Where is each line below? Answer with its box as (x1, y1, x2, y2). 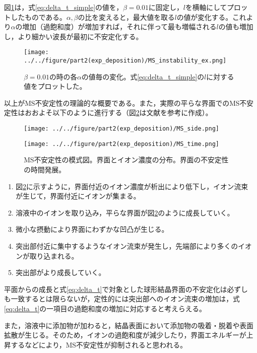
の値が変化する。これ (177, 11, 247, 22)
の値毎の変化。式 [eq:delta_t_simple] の (81, 71, 204, 81)
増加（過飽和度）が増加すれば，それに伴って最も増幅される (22, 21, 217, 32)
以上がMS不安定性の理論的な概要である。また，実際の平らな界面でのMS (4, 97, 240, 108)
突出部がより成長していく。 (15, 267, 106, 278)
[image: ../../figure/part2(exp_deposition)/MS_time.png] (24, 140, 219, 147)
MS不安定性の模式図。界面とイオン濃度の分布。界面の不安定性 (24, 154, 229, 165)
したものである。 (10, 11, 66, 22)
